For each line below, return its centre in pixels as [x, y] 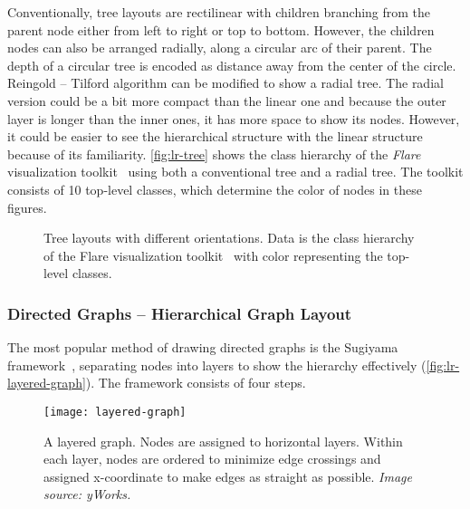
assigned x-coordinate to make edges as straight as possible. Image [228, 476]
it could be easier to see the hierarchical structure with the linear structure [215, 136]
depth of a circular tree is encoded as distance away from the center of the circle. [232, 65]
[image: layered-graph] [115, 412]
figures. [27, 207]
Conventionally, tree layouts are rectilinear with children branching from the [219, 12]
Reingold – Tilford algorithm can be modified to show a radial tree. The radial [225, 83]
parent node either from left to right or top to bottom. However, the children [221, 29]
